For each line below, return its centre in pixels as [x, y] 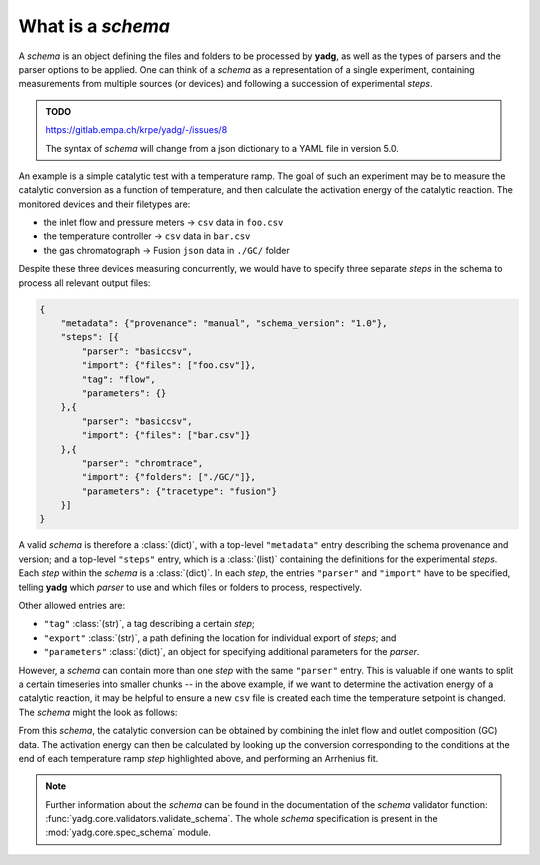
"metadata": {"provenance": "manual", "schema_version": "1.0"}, [224, 323]
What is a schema [94, 26]
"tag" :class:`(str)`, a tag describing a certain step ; [149, 624]
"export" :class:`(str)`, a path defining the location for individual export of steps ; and [220, 637]
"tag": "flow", [119, 379]
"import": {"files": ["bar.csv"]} [166, 435]
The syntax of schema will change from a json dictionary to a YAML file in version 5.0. [222, 148]
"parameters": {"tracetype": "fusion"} [179, 491]
